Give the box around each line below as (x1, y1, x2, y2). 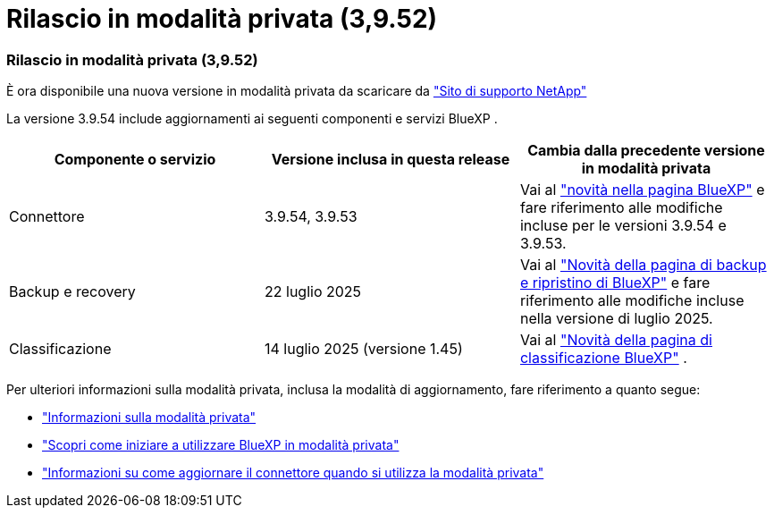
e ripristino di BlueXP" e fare (519, 274, 711, 292)
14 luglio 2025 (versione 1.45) (264, 340, 463, 359)
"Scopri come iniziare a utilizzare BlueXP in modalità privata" (42, 437, 400, 453)
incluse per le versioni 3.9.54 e (519, 216, 727, 235)
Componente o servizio (54, 150, 216, 169)
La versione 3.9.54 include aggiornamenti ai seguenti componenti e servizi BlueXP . (6, 111, 498, 127)
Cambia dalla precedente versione (527, 141, 765, 160)
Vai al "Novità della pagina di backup (519, 256, 767, 274)
